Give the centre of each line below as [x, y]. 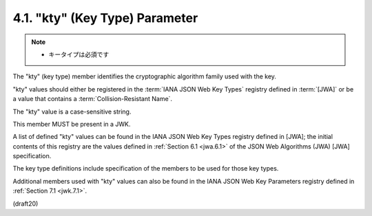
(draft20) [25, 204]
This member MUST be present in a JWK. [72, 124]
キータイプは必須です [79, 54]
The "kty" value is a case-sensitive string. [72, 111]
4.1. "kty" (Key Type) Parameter [105, 18]
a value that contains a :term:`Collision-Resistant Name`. [92, 99]
